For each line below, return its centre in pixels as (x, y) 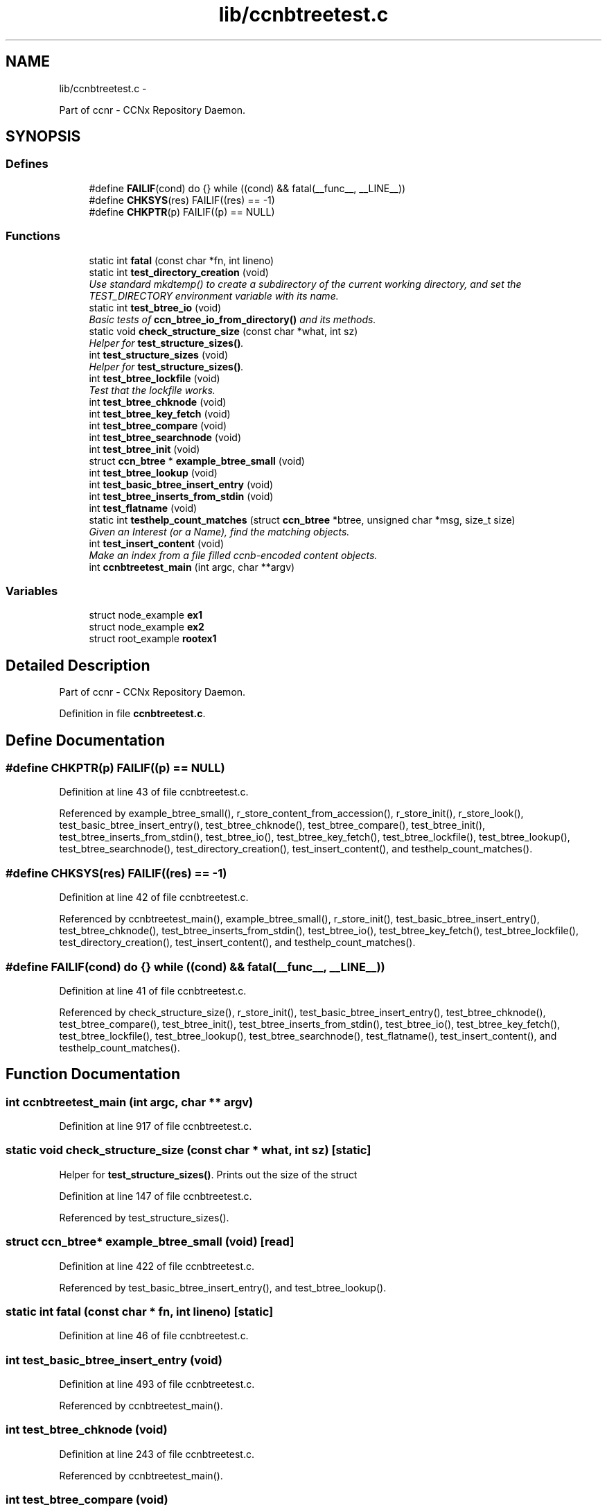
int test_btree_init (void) (144, 449)
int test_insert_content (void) (157, 543)
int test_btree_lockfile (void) (155, 378)
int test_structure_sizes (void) (159, 354)
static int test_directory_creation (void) (179, 272)
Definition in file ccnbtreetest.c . (132, 714)
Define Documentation (85, 740)
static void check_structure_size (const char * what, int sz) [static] (188, 1150)
